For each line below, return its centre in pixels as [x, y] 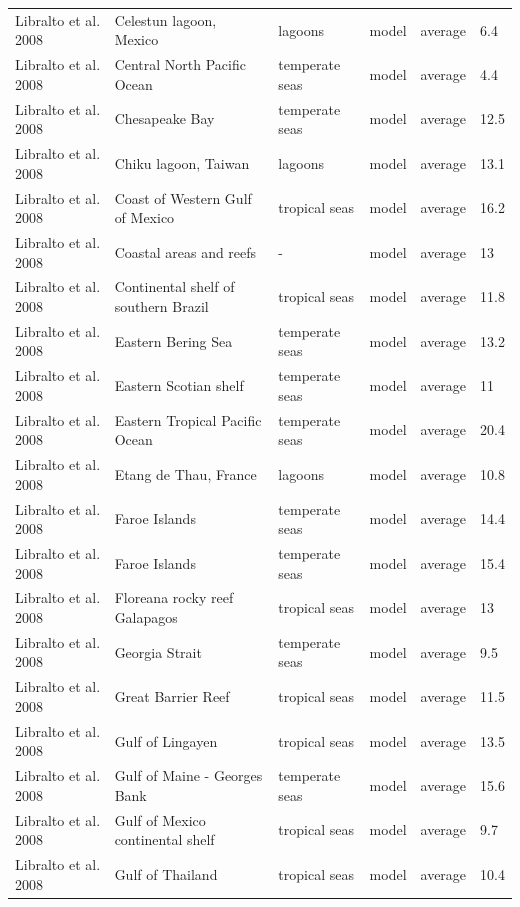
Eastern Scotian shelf [179, 385]
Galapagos [146, 617]
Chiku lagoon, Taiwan [182, 162]
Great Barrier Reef [172, 696]
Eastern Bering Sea [173, 340]
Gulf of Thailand [166, 873]
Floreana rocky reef [174, 597]
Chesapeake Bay [164, 118]
